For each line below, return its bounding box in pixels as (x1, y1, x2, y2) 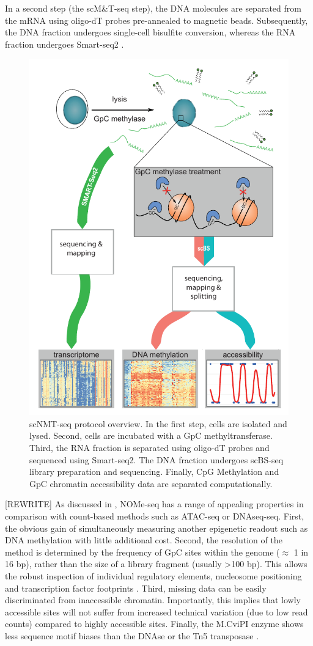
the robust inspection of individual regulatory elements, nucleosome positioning (5, 569, 302, 582)
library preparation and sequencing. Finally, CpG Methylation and (29, 465, 279, 478)
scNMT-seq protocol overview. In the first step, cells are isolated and (29, 417, 287, 430)
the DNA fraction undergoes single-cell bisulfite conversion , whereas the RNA (5, 26, 296, 39)
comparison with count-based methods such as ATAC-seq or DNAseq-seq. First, (5, 509, 304, 522)
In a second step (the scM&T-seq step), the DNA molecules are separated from (5, 2, 301, 14)
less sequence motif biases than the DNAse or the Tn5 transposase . (5, 629, 259, 642)
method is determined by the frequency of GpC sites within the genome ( (5, 545, 280, 558)
